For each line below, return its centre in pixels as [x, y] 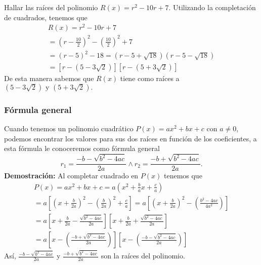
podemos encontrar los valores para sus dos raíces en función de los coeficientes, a [130, 138]
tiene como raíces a [150, 78]
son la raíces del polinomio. [143, 256]
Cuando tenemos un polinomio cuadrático [69, 128]
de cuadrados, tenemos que [46, 17]
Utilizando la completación [214, 7]
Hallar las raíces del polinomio [51, 7]
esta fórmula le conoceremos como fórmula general [82, 148]
